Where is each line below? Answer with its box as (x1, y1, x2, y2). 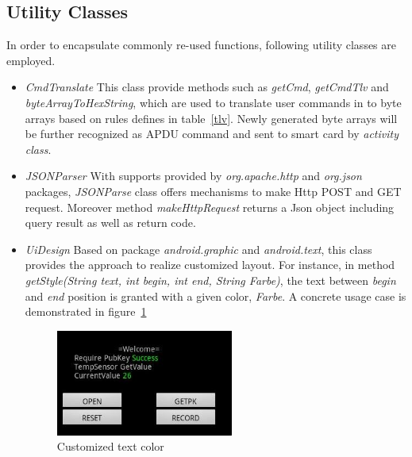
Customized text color (56, 438, 164, 455)
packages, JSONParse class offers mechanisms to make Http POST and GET (25, 182, 402, 199)
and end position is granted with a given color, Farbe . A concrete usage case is (25, 287, 406, 304)
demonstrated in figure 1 (25, 303, 147, 320)
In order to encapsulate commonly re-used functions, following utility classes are (6, 36, 396, 53)
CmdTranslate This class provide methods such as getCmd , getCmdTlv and (25, 79, 389, 95)
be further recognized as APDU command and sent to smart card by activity (25, 125, 399, 142)
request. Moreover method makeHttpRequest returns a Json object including (25, 198, 395, 215)
